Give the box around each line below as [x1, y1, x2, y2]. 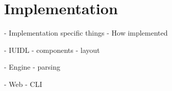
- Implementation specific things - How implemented [4, 27, 168, 38]
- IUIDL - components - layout [4, 44, 100, 55]
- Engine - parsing [4, 62, 60, 72]
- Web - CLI [4, 78, 42, 89]
